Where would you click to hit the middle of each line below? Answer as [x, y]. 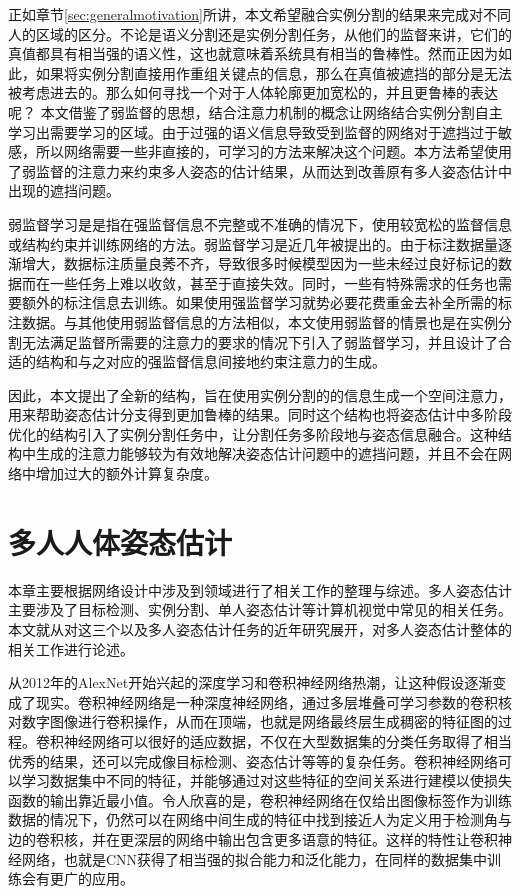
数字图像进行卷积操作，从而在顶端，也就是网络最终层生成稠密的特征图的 [259, 721]
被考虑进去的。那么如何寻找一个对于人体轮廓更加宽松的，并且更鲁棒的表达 [253, 92]
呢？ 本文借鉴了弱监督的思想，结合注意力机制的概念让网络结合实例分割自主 [255, 111]
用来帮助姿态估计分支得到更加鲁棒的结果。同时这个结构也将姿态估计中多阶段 [260, 414]
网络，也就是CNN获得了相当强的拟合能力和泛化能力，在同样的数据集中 [254, 858]
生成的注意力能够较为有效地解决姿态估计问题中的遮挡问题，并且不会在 [266, 453]
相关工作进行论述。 [71, 648]
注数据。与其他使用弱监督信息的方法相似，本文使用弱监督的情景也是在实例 [253, 321]
